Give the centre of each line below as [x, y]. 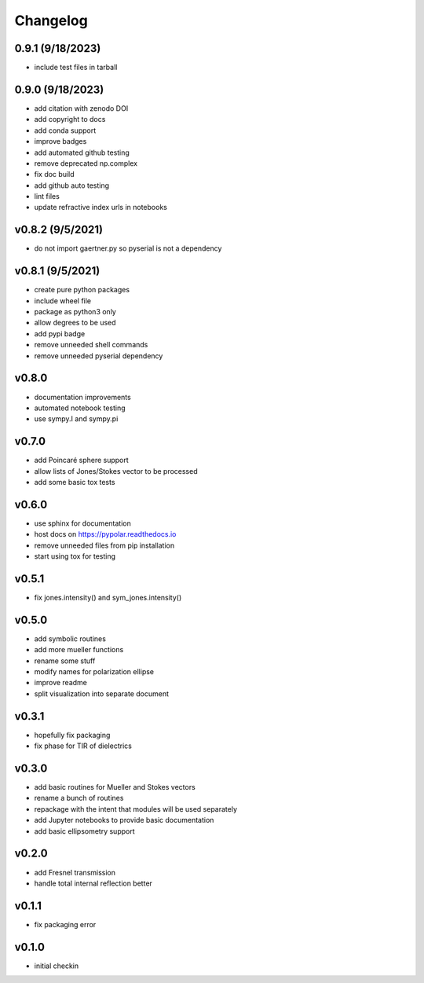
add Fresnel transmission [75, 872]
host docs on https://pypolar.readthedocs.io [105, 534]
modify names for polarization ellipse [94, 672]
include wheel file [63, 301]
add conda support [65, 130]
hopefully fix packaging [72, 735]
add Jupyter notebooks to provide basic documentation [124, 820]
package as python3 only [75, 312]
